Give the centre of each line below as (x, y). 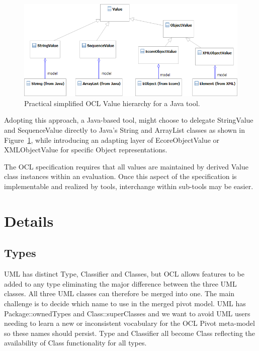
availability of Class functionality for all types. (75, 343)
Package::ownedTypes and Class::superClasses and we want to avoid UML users (127, 313)
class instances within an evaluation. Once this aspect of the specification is (120, 176)
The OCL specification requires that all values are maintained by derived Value (126, 166)
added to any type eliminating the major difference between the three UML (120, 283)
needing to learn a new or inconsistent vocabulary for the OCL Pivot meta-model (129, 323)
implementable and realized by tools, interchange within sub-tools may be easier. (129, 186)
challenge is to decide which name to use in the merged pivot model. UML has (125, 303)
